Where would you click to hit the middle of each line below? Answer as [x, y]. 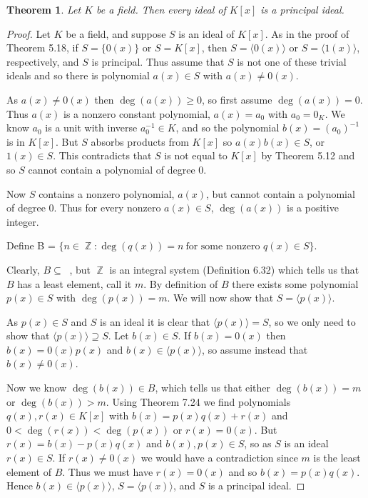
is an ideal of [206, 33]
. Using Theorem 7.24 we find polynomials [198, 401]
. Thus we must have [108, 471]
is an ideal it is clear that [155, 321]
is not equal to [196, 155]
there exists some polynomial [295, 283]
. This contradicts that [102, 155]
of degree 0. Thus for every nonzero [84, 208]
